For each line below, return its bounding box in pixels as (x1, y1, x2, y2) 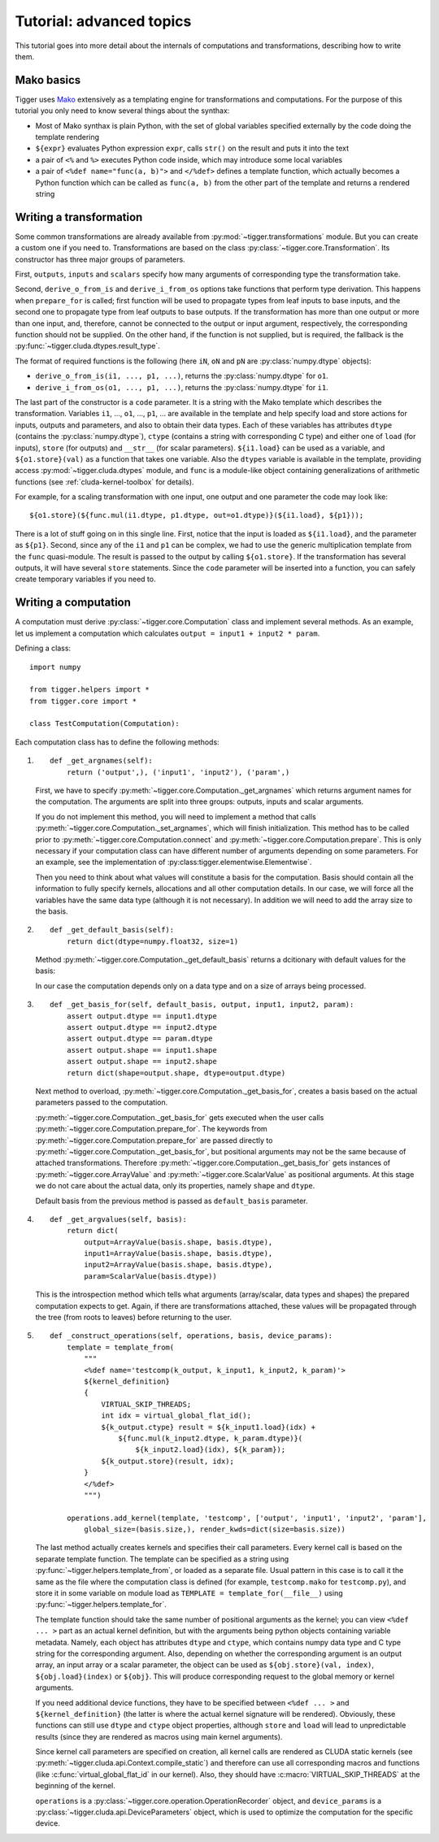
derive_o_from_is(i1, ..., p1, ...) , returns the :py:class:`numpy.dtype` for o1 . (35, 371, 328, 381)
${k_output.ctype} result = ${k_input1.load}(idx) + (101, 1423, 316, 1431)
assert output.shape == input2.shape (66, 1057, 217, 1067)
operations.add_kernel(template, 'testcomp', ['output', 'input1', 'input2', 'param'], (66, 1513, 427, 1523)
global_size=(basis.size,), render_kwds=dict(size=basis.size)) (84, 1525, 346, 1534)
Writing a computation (15, 596, 132, 610)
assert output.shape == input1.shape (66, 1045, 217, 1054)
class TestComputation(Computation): (29, 719, 180, 728)
